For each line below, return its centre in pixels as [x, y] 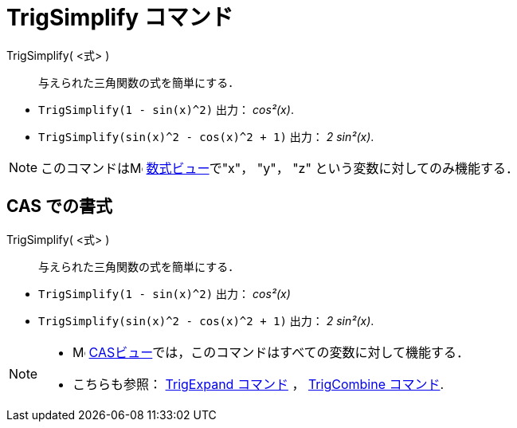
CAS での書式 [60, 206]
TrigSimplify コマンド [120, 18]
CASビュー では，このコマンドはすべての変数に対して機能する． [279, 352]
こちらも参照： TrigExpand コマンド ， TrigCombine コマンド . [258, 384]
